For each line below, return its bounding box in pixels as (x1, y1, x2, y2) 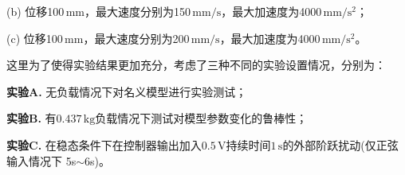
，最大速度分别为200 (83, 29, 190, 46)
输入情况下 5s (6, 152, 77, 169)
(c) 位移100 (6, 29, 63, 46)
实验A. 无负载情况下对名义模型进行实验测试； (6, 83, 247, 99)
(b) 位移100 (6, 3, 65, 19)
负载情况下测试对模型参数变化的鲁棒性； (95, 110, 308, 126)
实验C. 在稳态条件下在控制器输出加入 (6, 136, 202, 153)
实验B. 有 (6, 110, 57, 126)
